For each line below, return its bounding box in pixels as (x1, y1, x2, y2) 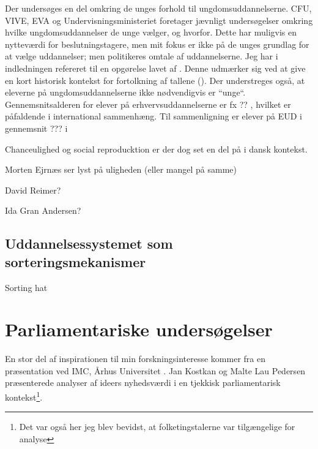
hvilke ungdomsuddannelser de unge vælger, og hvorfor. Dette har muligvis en (5, 26, 297, 39)
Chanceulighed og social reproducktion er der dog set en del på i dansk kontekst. (5, 142, 308, 155)
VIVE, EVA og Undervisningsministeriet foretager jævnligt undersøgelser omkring (5, 13, 313, 26)
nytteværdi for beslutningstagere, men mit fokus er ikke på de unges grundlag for (5, 37, 309, 50)
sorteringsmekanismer (5, 252, 146, 271)
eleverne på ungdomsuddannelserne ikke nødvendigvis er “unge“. (5, 86, 246, 99)
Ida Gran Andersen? (5, 204, 81, 217)
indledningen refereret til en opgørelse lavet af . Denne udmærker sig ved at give (5, 61, 306, 74)
